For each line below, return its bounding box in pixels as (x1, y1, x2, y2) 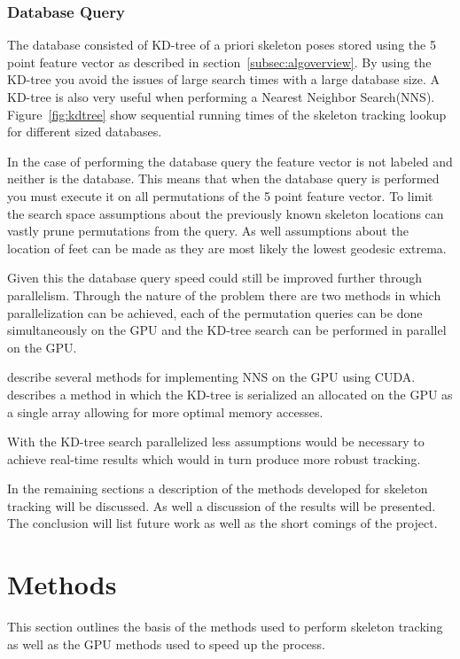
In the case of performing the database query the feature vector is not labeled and (7, 151, 453, 170)
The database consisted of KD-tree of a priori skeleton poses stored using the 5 (7, 35, 436, 54)
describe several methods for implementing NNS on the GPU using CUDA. (7, 368, 416, 386)
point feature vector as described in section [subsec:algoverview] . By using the (7, 52, 432, 71)
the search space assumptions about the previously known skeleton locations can (7, 204, 444, 222)
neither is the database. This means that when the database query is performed (7, 169, 440, 188)
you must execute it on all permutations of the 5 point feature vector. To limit (7, 186, 433, 205)
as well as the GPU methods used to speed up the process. (7, 634, 325, 653)
